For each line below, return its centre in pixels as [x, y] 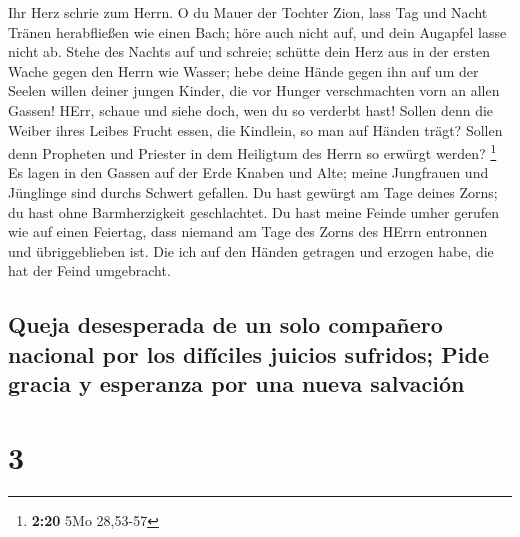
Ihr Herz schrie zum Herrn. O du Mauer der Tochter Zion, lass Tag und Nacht [248, 12]
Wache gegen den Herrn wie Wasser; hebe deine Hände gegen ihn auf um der [243, 70]
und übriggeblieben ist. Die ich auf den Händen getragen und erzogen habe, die [251, 250]
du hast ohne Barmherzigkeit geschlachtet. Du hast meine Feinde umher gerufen [253, 211]
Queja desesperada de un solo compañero [225, 324]
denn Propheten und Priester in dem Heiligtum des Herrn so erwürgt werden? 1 [252, 151]
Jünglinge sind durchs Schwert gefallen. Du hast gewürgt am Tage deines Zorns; [253, 192]
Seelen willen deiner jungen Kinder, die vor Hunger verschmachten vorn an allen [254, 90]
